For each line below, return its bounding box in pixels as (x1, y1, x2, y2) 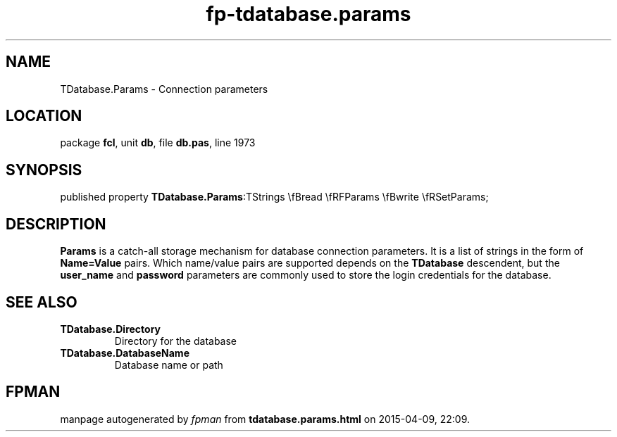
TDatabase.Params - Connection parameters (60, 82, 268, 95)
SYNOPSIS (6, 160, 82, 179)
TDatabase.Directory (60, 322, 161, 335)
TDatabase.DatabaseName (60, 346, 189, 359)
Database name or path (114, 358, 223, 371)
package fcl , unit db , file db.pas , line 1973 (60, 137, 256, 149)
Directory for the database (114, 334, 237, 347)
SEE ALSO (6, 293, 77, 311)
